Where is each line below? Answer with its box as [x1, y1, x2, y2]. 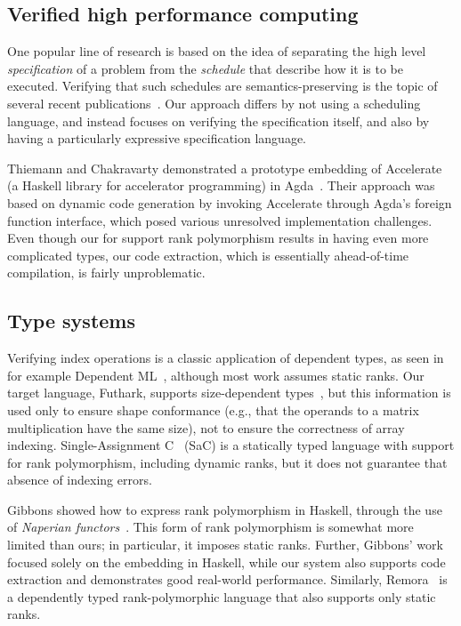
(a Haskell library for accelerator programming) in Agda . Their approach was [7, 176, 435, 195]
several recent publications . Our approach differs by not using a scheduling [7, 93, 421, 112]
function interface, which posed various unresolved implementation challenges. [7, 211, 433, 229]
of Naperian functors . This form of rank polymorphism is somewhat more [7, 518, 414, 536]
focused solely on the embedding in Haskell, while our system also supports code [7, 552, 446, 571]
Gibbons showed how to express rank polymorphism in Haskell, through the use [7, 500, 442, 518]
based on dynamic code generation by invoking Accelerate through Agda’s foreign [7, 193, 452, 212]
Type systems [7, 307, 135, 334]
